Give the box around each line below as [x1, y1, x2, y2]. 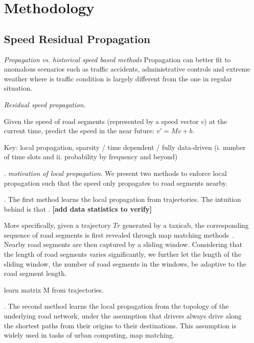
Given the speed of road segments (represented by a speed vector [4, 116, 199, 126]
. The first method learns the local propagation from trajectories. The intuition [4, 194, 241, 204]
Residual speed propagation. [4, 99, 86, 109]
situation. [4, 83, 32, 93]
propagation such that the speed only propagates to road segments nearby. [4, 177, 228, 188]
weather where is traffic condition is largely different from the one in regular [4, 73, 232, 83]
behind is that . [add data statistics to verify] [4, 203, 152, 214]
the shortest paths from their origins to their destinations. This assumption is [4, 320, 237, 330]
